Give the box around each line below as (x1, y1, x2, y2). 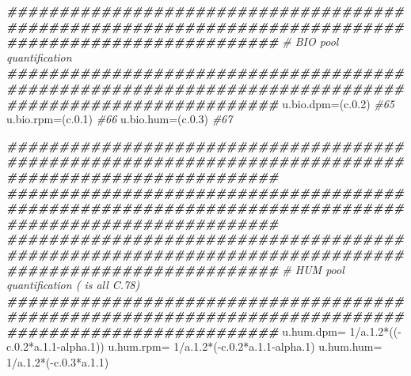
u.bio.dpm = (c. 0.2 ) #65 (282, 95, 395, 111)
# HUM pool (282, 261, 344, 277)
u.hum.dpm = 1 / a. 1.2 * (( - (282, 322, 401, 339)
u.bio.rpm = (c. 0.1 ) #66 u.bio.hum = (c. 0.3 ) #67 (6, 111, 233, 127)
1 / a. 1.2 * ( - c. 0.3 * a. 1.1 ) (6, 354, 109, 370)
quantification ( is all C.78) (6, 276, 140, 293)
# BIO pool (282, 33, 339, 50)
